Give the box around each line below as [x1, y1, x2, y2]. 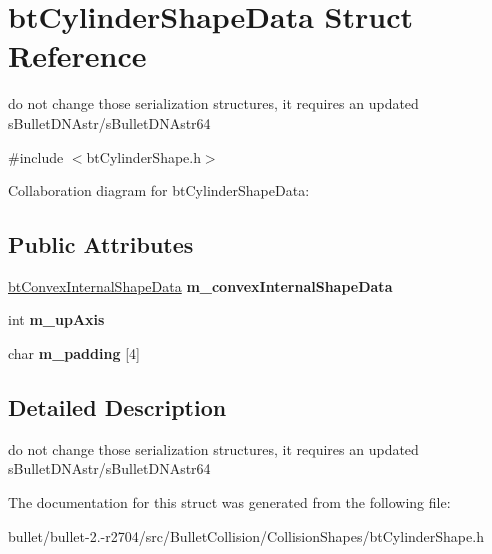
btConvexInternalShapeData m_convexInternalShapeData [8, 275, 393, 296]
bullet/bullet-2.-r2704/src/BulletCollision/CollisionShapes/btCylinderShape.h [8, 525, 484, 546]
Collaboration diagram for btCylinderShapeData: [8, 180, 310, 201]
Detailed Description [8, 392, 227, 423]
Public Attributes [8, 229, 194, 260]
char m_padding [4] [8, 343, 140, 364]
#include [8, 146, 64, 167]
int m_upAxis [8, 309, 105, 330]
